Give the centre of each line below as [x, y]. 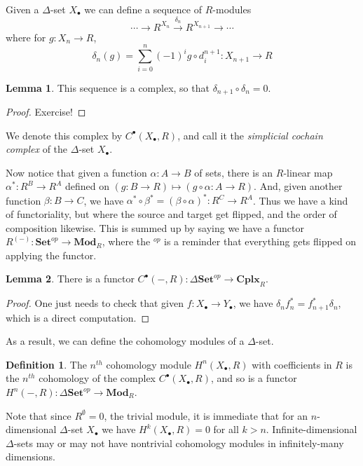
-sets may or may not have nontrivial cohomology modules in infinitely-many [179, 443]
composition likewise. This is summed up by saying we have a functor [155, 227]
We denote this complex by [64, 135]
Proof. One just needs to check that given [95, 303]
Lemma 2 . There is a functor [70, 279]
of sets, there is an [234, 172]
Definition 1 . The [46, 364]
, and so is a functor [254, 378]
